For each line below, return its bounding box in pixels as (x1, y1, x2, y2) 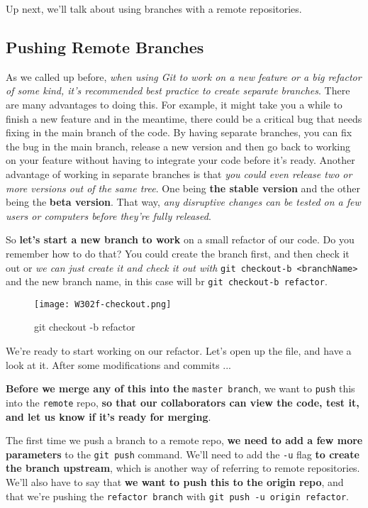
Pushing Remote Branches (6, 35, 204, 57)
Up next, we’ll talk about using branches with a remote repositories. (6, 1, 302, 16)
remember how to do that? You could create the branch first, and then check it (6, 245, 350, 260)
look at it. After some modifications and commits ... (6, 357, 231, 372)
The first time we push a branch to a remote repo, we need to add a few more (6, 433, 363, 448)
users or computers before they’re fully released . (6, 208, 211, 223)
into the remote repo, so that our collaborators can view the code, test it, (6, 394, 359, 409)
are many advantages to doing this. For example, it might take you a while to (6, 96, 342, 111)
